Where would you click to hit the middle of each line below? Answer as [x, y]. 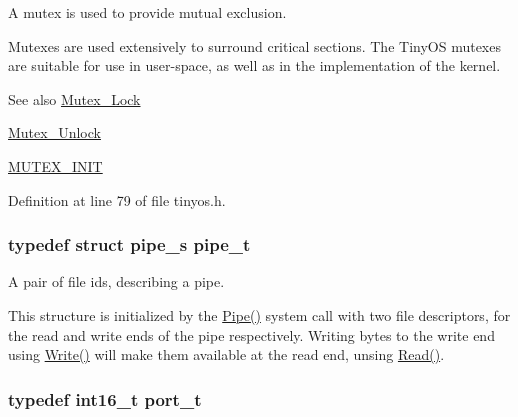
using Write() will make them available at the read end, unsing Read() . [226, 354]
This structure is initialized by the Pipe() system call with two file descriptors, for [259, 314]
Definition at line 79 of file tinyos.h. [117, 199]
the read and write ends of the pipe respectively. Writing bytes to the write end [251, 334]
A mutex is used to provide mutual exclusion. [147, 12]
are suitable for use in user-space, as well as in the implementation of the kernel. [254, 65]
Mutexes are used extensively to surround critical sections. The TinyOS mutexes [254, 45]
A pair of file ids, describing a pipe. [116, 281]
